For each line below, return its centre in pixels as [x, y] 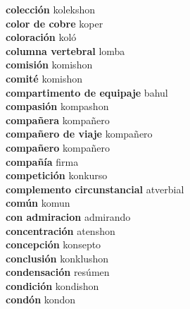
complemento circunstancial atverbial [95, 189]
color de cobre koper [55, 23]
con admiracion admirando [68, 216]
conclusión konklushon [57, 258]
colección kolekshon [51, 9]
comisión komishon [49, 65]
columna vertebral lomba [65, 50]
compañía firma [42, 161]
